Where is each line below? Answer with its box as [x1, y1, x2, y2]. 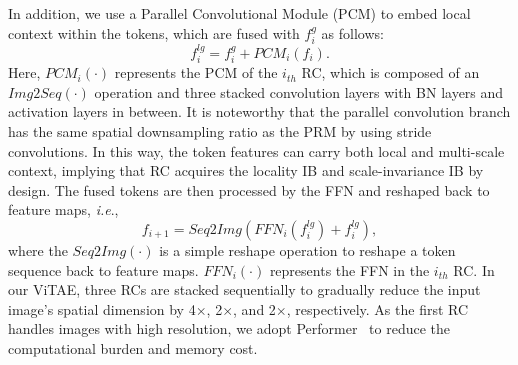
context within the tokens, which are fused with [8, 22, 300, 43]
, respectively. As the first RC [286, 298, 469, 319]
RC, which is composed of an [301, 62, 480, 83]
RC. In [453, 259, 495, 280]
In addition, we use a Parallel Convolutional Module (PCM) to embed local [8, 3, 471, 23]
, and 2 [233, 298, 276, 319]
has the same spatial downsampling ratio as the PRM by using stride [8, 121, 432, 142]
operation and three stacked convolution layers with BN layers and [94, 81, 504, 102]
